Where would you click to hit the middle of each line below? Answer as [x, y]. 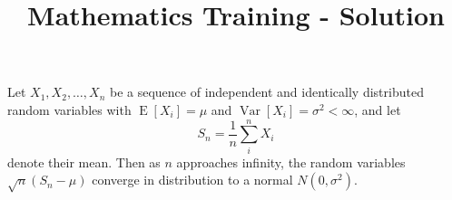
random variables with [69, 109]
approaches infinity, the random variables [291, 162]
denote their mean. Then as [84, 162]
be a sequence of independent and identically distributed [266, 92]
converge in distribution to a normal [192, 180]
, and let [378, 109]
